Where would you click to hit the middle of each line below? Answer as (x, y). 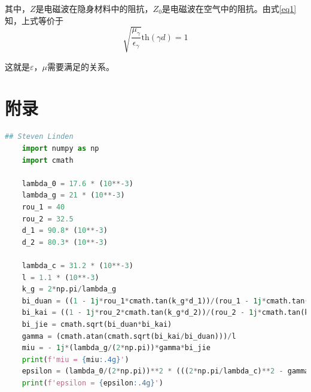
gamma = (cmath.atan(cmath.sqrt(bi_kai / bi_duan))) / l (129, 336)
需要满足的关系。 (80, 66)
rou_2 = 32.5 (48, 219)
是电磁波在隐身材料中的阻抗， (94, 8)
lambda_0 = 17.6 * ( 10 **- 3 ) (77, 183)
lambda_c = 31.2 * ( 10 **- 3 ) (77, 265)
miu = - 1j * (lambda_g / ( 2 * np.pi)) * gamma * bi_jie (116, 348)
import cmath (48, 160)
